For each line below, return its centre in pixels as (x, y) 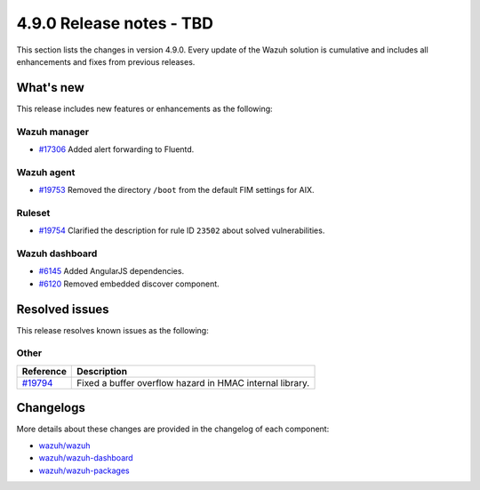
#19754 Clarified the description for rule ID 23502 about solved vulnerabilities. (182, 230)
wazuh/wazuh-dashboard (86, 458)
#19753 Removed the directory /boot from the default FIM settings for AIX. (176, 190)
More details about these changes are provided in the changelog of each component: (173, 429)
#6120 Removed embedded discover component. (129, 284)
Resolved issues (63, 309)
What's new (50, 88)
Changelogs (51, 408)
